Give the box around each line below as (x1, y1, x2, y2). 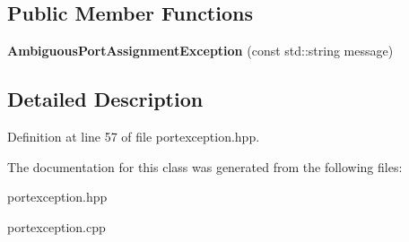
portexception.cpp (7, 217, 106, 236)
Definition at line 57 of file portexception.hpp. (7, 127, 260, 145)
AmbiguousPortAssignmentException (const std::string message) (7, 41, 394, 60)
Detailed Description (7, 85, 204, 113)
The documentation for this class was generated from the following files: (7, 157, 403, 176)
